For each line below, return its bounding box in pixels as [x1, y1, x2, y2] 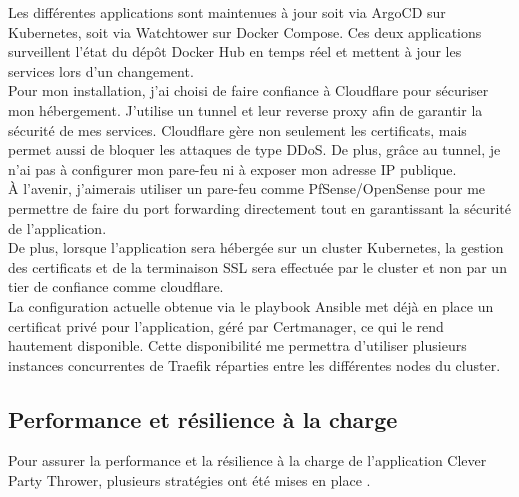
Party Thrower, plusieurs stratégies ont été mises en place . [8, 470, 371, 491]
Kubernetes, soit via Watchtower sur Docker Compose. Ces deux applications [8, 21, 482, 42]
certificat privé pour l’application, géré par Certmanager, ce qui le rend [8, 315, 444, 336]
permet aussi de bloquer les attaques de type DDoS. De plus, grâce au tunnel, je [8, 139, 501, 160]
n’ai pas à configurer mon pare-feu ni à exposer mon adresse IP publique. [8, 158, 457, 179]
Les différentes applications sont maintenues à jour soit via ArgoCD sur [8, 2, 446, 22]
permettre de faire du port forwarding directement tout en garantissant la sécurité [8, 197, 512, 218]
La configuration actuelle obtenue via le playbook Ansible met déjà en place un [8, 295, 494, 316]
